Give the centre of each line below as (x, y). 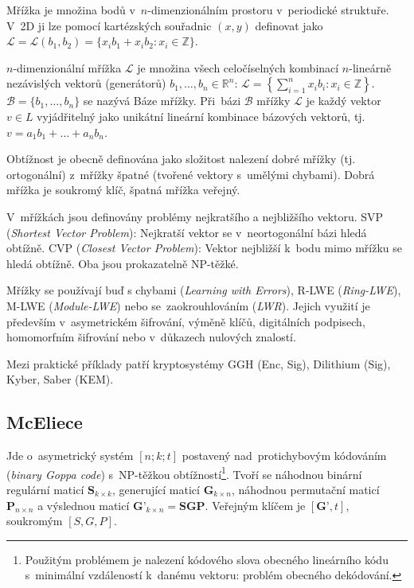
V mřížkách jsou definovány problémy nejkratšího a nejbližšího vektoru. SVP (195, 216)
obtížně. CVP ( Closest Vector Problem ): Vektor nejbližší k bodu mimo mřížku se (205, 248)
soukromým (35, 521)
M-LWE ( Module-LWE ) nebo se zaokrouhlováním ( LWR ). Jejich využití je (188, 305)
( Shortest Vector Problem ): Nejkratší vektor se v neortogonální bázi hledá (187, 232)
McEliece (45, 422)
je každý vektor (344, 101)
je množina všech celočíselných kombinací (238, 67)
